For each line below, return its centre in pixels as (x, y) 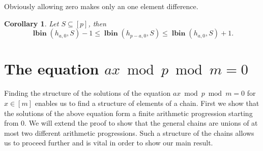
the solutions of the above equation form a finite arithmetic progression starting (128, 113)
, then (97, 23)
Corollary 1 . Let (32, 23)
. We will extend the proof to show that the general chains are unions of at (141, 123)
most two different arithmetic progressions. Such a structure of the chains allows (129, 133)
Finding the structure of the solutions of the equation (87, 93)
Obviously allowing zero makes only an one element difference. (101, 6)
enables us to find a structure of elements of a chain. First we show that (147, 103)
